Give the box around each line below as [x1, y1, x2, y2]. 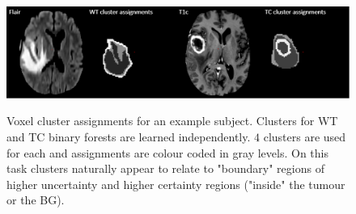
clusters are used [263, 128, 346, 145]
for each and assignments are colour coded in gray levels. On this [6, 144, 328, 161]
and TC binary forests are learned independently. [6, 128, 251, 145]
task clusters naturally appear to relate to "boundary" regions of [6, 160, 324, 177]
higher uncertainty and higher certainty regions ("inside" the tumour [6, 175, 345, 192]
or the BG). [6, 191, 65, 208]
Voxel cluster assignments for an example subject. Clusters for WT [6, 112, 338, 129]
